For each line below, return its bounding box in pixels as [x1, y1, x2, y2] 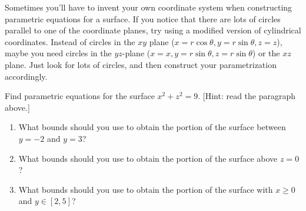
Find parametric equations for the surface [5, 90, 155, 102]
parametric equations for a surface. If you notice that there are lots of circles [5, 12, 281, 25]
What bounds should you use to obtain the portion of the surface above [18, 152, 278, 164]
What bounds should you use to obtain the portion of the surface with [18, 183, 273, 195]
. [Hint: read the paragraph [198, 90, 296, 102]
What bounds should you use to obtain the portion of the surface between [18, 121, 286, 133]
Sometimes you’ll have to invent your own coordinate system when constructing [5, 1, 292, 13]
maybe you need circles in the [5, 47, 112, 59]
